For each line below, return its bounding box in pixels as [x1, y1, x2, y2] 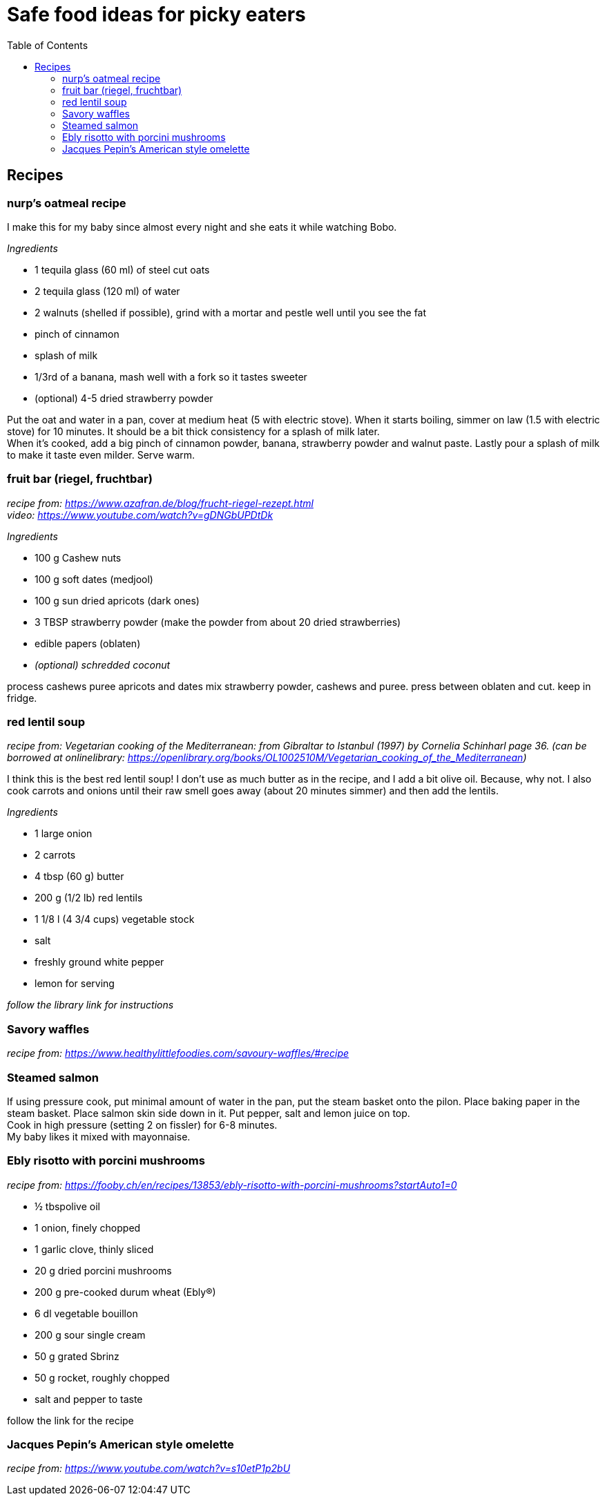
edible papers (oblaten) [35, 637, 141, 649]
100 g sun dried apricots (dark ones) [35, 594, 200, 606]
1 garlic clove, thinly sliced [35, 1243, 154, 1255]
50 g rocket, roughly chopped [35, 1371, 170, 1384]
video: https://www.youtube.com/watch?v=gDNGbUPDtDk [7, 508, 273, 521]
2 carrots [35, 849, 76, 861]
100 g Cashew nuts [35, 551, 122, 564]
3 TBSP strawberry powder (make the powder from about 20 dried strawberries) [35, 615, 401, 628]
